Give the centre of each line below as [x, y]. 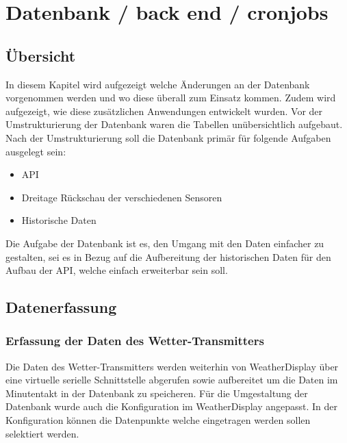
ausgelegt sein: [36, 151]
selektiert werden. [42, 433]
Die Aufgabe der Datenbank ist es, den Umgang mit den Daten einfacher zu [165, 243]
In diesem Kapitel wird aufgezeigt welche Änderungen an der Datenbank [158, 84]
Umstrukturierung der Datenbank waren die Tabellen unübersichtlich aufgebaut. [174, 124]
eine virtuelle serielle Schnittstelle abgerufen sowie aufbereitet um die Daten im [172, 380]
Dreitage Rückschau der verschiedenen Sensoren [122, 197]
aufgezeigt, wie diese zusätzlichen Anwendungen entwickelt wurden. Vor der [164, 111]
